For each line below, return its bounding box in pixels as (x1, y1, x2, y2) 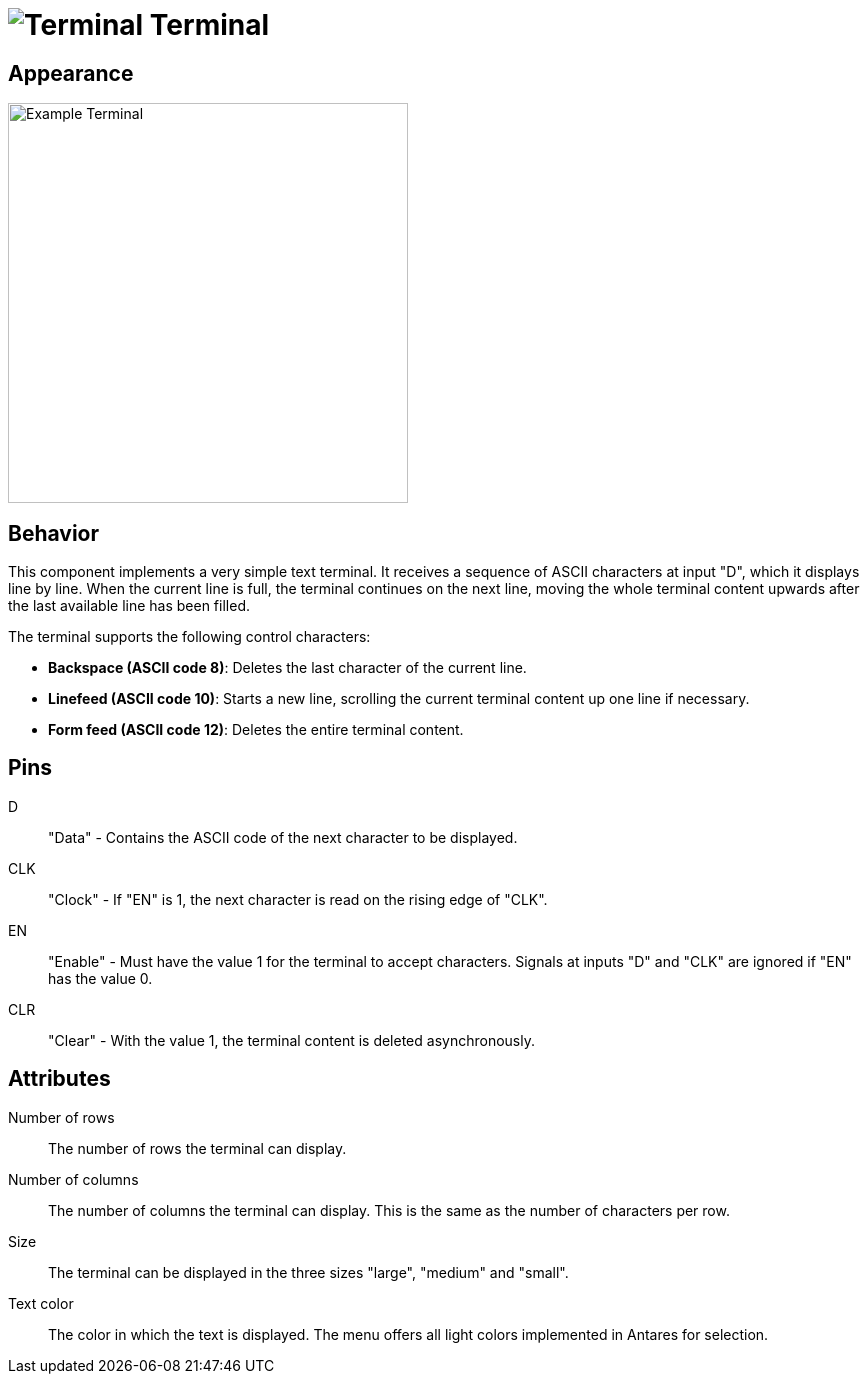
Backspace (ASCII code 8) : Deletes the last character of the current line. (48, 659, 527, 677)
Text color (8, 1294, 74, 1312)
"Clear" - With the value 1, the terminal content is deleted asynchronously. (48, 1031, 535, 1049)
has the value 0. (48, 969, 153, 987)
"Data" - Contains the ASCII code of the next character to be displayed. (48, 828, 518, 846)
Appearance (8, 60, 134, 86)
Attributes (8, 1066, 111, 1092)
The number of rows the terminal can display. (48, 1139, 347, 1157)
